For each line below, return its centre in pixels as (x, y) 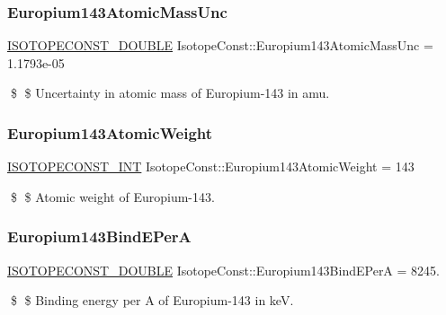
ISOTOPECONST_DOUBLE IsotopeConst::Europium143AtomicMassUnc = (220, 45)
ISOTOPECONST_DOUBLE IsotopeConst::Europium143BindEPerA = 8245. (223, 270)
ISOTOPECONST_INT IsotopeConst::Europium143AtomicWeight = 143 (211, 166)
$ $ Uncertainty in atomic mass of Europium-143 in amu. (170, 93)
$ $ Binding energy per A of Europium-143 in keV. (152, 300)
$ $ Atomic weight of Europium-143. (112, 196)
